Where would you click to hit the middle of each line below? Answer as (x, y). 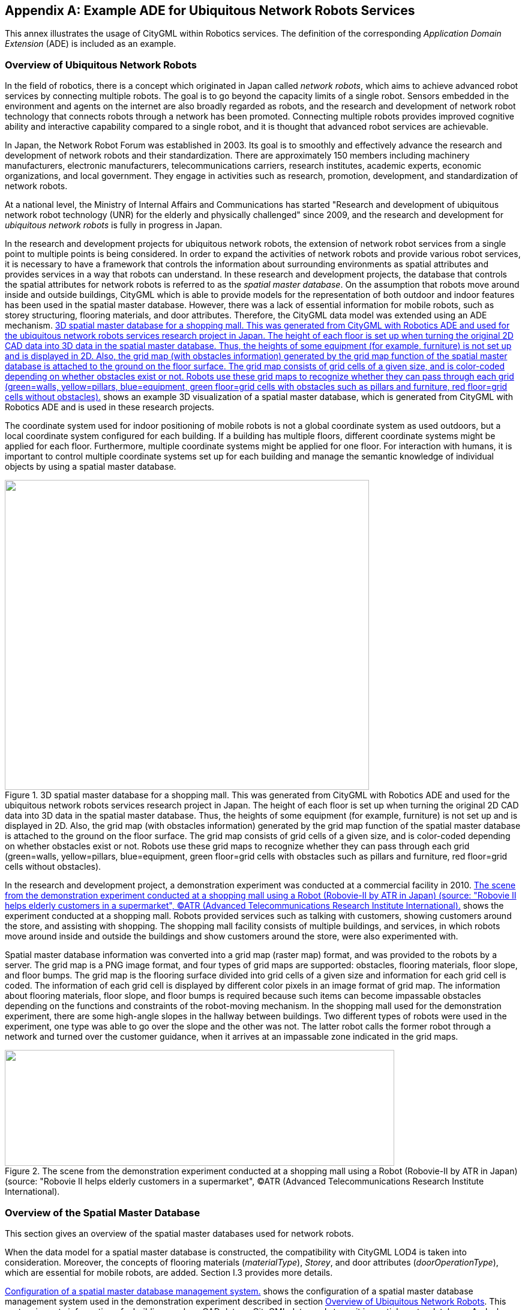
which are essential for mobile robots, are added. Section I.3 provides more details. (169, 1272)
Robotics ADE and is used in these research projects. (109, 407)
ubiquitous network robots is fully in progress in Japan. (114, 225)
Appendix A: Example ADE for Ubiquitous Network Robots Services (210, 11)
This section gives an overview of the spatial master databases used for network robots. (179, 1233)
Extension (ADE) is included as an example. (91, 44)
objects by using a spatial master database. (91, 467)
